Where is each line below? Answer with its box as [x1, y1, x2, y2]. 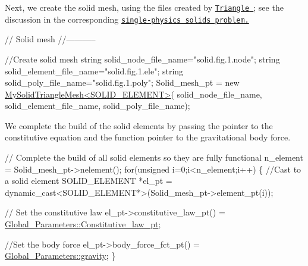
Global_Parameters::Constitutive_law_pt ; [5, 218, 161, 230]
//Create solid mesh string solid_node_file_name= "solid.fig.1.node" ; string [5, 52, 280, 65]
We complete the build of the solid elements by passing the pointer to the [5, 119, 273, 132]
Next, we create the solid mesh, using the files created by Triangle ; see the [5, 1, 284, 13]
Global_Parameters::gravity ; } [5, 249, 116, 262]
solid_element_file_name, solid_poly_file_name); [5, 99, 190, 112]
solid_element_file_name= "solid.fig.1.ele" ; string [5, 64, 184, 77]
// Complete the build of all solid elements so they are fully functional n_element [5, 151, 303, 164]
